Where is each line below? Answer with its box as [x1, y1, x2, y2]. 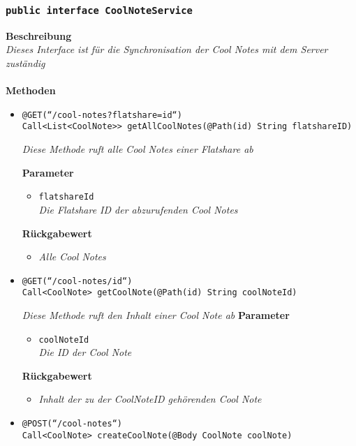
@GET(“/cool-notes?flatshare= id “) [22, 110, 182, 120]
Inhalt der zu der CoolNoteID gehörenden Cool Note [38, 392, 262, 406]
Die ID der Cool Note [38, 345, 132, 359]
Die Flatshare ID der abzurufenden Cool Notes [38, 202, 238, 216]
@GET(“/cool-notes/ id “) [22, 276, 133, 286]
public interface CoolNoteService [6, 4, 193, 16]
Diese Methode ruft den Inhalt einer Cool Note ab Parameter [22, 308, 290, 322]
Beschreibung [6, 28, 72, 43]
